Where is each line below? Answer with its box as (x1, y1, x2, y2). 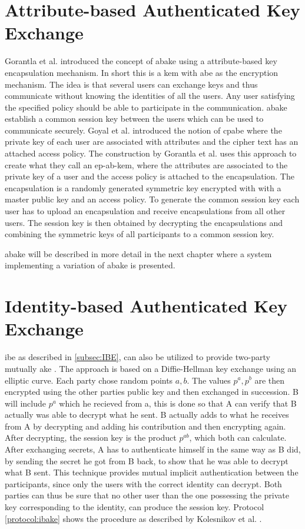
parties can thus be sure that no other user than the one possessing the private (5, 489, 290, 501)
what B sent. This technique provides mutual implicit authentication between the (5, 466, 299, 478)
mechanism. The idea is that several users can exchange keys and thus (5, 78, 258, 90)
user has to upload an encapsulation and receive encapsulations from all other (5, 205, 286, 217)
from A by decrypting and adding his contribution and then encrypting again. (5, 420, 286, 432)
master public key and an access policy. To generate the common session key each (5, 193, 300, 205)
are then (254, 374, 285, 386)
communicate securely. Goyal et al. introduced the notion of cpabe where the (5, 124, 282, 136)
